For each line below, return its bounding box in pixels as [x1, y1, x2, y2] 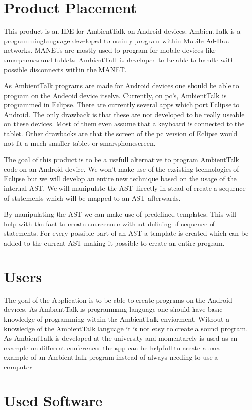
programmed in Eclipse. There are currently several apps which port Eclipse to [4, 100, 240, 110]
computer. [4, 361, 34, 371]
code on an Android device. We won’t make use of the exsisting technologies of [4, 164, 239, 174]
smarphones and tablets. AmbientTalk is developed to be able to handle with [4, 54, 234, 64]
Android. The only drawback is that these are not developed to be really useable [4, 109, 245, 119]
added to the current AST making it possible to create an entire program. [4, 238, 225, 247]
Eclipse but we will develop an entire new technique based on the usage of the [4, 173, 237, 184]
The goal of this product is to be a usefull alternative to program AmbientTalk [4, 154, 240, 164]
